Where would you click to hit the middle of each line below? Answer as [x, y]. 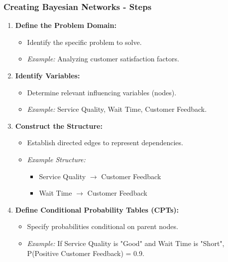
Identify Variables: [48, 75]
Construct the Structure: [59, 126]
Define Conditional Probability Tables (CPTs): [97, 209]
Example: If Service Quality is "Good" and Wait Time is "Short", [126, 243]
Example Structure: [56, 159]
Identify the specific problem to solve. [84, 42]
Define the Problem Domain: [66, 25]
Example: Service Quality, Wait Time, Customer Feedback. [117, 109]
